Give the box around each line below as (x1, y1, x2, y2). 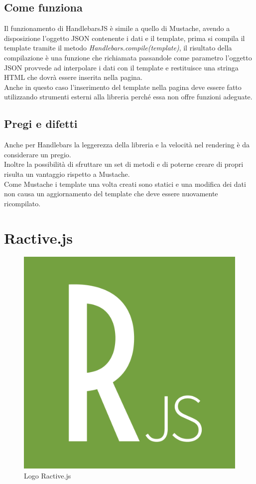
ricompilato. (4, 198, 41, 208)
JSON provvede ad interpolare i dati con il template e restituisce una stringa (4, 62, 239, 72)
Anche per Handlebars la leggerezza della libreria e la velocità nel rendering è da (4, 139, 250, 150)
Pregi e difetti (4, 116, 78, 131)
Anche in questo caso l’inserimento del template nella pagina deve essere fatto (4, 81, 242, 92)
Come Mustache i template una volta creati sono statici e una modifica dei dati (4, 178, 246, 189)
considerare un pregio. (4, 149, 71, 159)
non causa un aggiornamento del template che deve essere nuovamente (4, 188, 218, 199)
